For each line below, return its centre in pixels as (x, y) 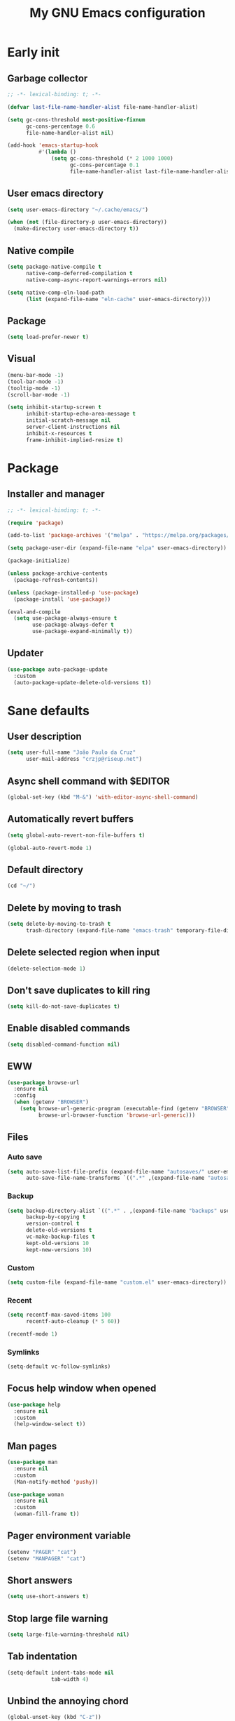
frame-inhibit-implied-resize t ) (74, 440)
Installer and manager (56, 494)
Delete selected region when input (84, 952)
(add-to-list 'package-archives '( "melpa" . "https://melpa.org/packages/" (120, 536)
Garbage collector (48, 78)
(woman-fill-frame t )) (47, 1514)
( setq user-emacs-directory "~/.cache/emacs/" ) (78, 210)
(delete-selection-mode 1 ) (47, 969)
